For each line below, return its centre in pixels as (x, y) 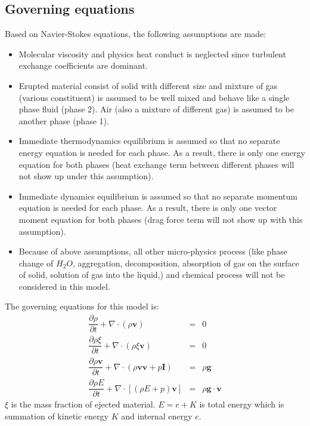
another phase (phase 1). (64, 120)
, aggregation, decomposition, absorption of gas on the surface (186, 263)
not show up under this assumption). (86, 176)
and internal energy (157, 416)
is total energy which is (242, 404)
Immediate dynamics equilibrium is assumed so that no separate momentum (158, 196)
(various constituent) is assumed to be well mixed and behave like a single (154, 97)
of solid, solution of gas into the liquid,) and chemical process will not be (152, 275)
